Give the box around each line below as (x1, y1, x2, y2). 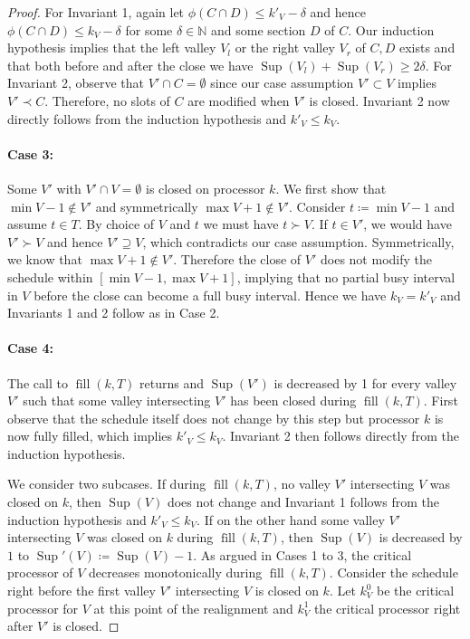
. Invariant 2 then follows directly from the (222, 426, 459, 445)
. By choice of (78, 215, 155, 234)
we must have (203, 215, 279, 234)
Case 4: (7, 339, 54, 358)
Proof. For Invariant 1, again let (7, 3, 185, 21)
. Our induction (348, 20, 435, 39)
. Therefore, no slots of (44, 91, 170, 110)
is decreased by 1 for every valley (273, 373, 457, 392)
